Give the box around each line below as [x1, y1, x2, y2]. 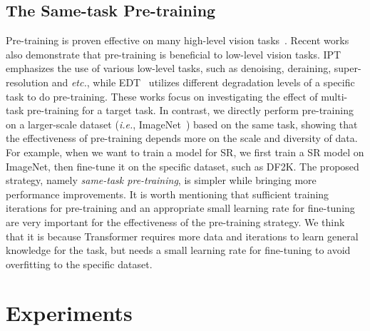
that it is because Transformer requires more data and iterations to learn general [6, 228, 359, 243]
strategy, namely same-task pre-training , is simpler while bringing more [6, 173, 317, 188]
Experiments [6, 298, 133, 327]
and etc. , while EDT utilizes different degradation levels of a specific [51, 74, 355, 89]
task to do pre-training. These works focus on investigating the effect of [6, 88, 318, 103]
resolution [6, 74, 49, 89]
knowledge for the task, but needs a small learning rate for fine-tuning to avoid [6, 243, 351, 258]
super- [334, 61, 361, 76]
